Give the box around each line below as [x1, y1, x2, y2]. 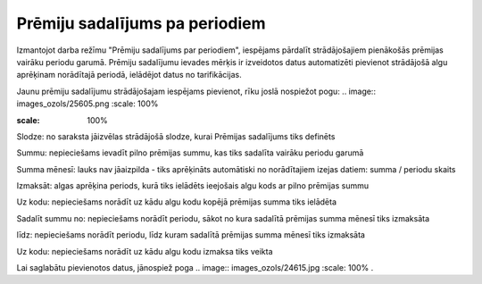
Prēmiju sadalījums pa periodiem [16, 13, 267, 33]
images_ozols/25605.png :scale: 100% [16, 98, 159, 109]
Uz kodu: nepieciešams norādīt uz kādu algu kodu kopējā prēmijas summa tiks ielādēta [16, 196, 337, 207]
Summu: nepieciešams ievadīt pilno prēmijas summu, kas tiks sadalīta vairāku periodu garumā [16, 147, 364, 158]
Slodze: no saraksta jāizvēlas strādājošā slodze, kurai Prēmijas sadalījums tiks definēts [16, 130, 336, 142]
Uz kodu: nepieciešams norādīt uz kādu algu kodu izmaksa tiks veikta [16, 246, 273, 256]
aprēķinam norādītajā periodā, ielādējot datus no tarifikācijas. [16, 70, 242, 80]
